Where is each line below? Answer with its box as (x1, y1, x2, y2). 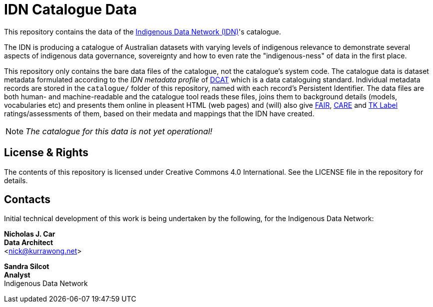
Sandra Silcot (4, 262, 49, 271)
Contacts (4, 193, 51, 206)
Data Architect (4, 238, 53, 247)
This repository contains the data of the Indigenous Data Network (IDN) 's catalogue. (4, 27, 281, 36)
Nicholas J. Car (4, 230, 55, 239)
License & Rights (4, 146, 88, 159)
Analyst (4, 271, 30, 280)
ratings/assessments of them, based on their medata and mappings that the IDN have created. (4, 109, 315, 118)
